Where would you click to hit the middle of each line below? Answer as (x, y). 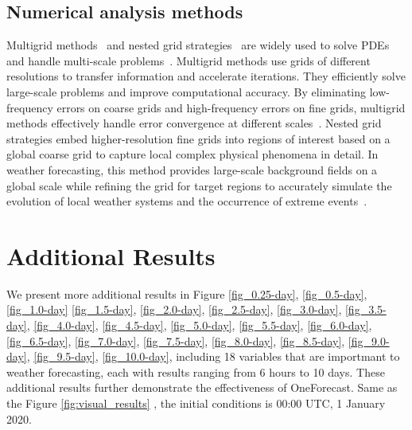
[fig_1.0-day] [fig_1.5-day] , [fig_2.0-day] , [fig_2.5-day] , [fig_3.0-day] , (174, 309)
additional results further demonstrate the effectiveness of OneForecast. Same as (202, 387)
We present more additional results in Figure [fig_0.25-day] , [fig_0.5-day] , (187, 293)
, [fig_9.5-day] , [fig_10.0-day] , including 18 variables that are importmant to (213, 356)
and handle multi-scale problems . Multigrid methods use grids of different (189, 60)
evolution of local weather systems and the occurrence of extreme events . (187, 201)
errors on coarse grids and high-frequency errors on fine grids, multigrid (231, 107)
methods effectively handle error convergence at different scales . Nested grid (194, 123)
